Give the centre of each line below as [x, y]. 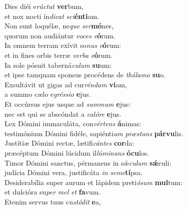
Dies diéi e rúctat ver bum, [44, 6]
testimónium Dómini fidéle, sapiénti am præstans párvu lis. [94, 133]
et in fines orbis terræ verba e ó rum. [59, 55]
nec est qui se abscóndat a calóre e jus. [63, 113]
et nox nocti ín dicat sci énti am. [52, 16]
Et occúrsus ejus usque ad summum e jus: [68, 104]
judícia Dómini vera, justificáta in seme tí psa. [74, 172]
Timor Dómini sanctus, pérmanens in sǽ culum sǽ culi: [88, 162]
